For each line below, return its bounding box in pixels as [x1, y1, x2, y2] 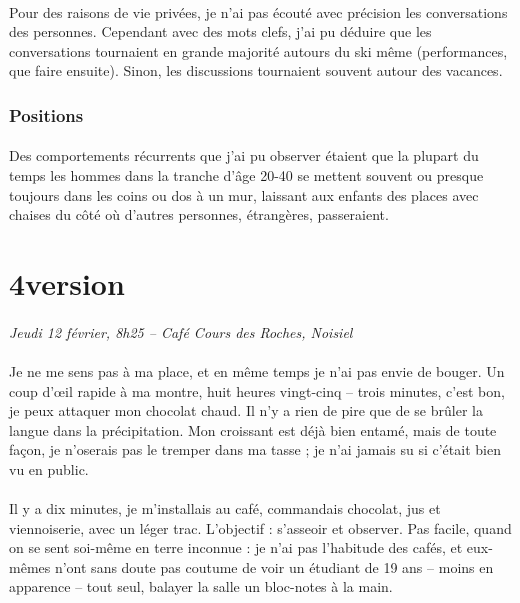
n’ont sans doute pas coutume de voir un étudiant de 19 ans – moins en [54, 556, 494, 577]
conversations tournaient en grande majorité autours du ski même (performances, [9, 40, 508, 61]
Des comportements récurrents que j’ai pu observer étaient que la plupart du [9, 145, 479, 166]
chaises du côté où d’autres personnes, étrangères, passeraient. [9, 204, 389, 225]
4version [9, 262, 125, 303]
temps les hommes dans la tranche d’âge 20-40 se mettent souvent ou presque [9, 165, 484, 185]
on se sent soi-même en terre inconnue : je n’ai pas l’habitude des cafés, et [9, 537, 463, 558]
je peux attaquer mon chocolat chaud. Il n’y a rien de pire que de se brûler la [9, 400, 483, 421]
